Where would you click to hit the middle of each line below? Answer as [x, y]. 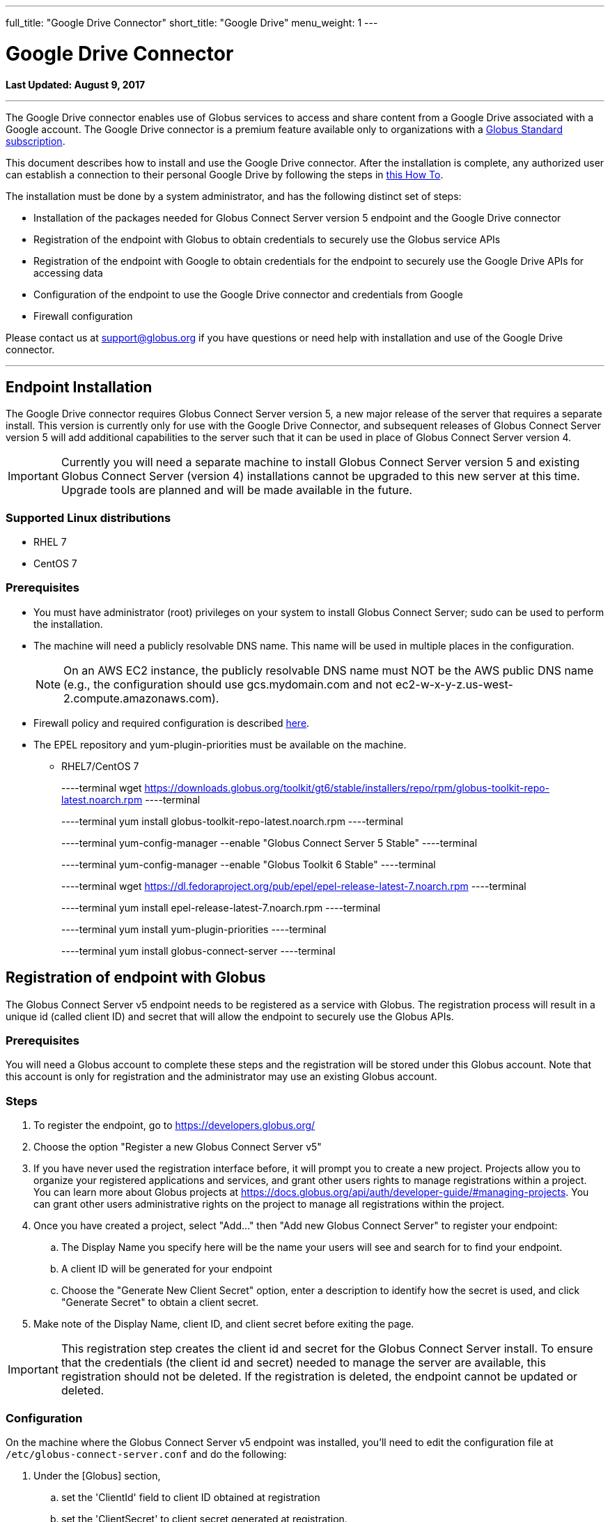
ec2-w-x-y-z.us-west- [454, 684]
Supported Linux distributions [88, 517]
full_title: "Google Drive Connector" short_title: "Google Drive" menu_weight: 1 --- [192, 23]
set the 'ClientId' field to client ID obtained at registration [191, 1497]
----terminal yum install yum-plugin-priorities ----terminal [194, 929]
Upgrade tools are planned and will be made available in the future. [237, 490]
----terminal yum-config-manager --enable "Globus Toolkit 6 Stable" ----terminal [249, 864]
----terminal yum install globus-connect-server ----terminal [198, 951]
